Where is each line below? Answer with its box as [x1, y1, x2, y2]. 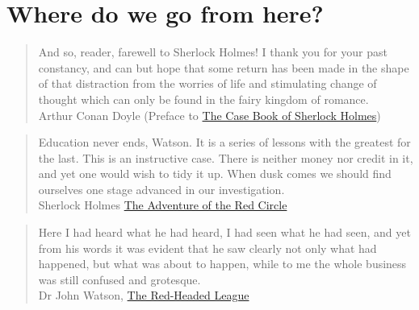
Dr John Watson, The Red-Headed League [38, 287, 249, 304]
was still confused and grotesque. [38, 271, 201, 287]
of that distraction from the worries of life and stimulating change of [38, 75, 377, 92]
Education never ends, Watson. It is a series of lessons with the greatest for [38, 134, 411, 151]
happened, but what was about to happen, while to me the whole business [38, 255, 407, 272]
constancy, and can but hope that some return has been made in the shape [38, 59, 409, 76]
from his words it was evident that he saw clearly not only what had [38, 239, 377, 256]
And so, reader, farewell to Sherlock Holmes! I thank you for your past [38, 43, 388, 60]
